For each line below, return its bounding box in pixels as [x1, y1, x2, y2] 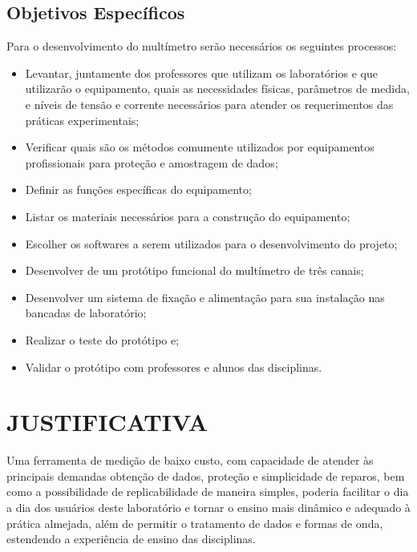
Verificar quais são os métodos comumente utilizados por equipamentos [25, 139, 374, 155]
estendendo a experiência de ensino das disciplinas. [6, 530, 256, 547]
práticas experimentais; [25, 111, 140, 128]
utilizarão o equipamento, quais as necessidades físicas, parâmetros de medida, [25, 80, 410, 97]
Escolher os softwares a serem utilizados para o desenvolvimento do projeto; [25, 235, 398, 252]
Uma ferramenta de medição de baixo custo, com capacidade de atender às [6, 452, 374, 469]
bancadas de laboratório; [25, 304, 147, 321]
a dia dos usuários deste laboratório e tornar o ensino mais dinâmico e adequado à [6, 499, 411, 516]
